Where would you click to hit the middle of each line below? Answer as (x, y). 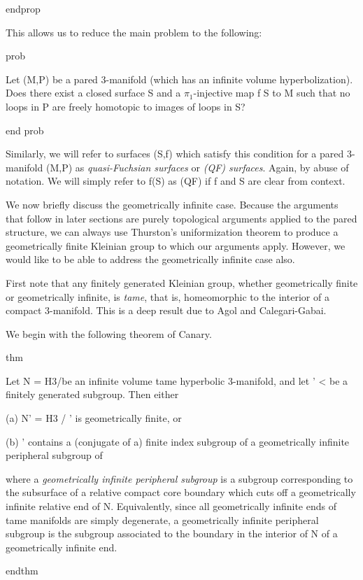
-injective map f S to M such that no (272, 93)
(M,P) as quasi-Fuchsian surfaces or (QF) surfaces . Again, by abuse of (197, 167)
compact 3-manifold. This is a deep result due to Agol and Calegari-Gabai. (166, 310)
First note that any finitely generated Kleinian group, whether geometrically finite (182, 282)
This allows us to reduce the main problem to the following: (134, 32)
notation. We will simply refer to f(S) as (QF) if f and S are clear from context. (176, 181)
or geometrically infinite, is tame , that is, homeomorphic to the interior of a (168, 296)
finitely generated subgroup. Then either (92, 394)
